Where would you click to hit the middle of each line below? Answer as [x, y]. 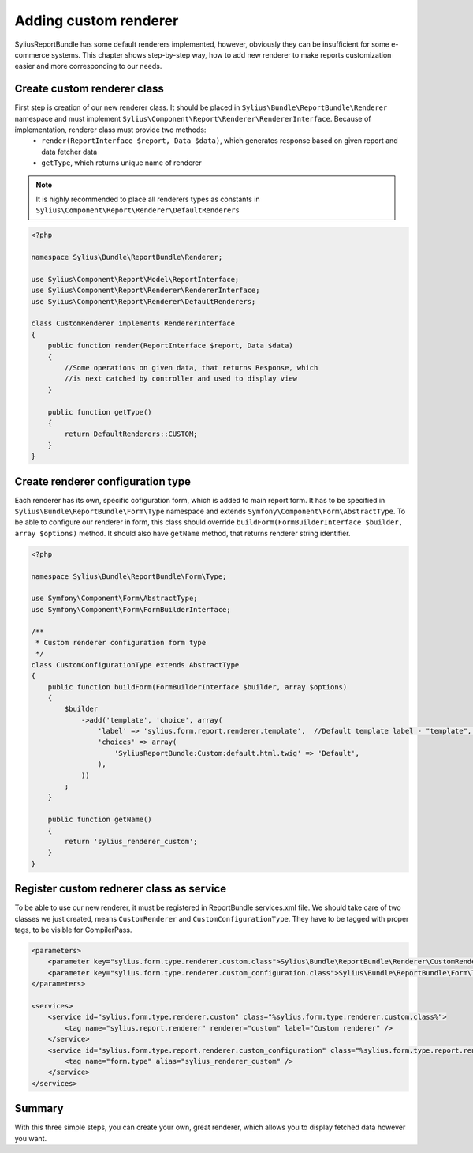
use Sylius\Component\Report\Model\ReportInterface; [135, 279]
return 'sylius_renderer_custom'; [131, 841]
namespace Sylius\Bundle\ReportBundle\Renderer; [127, 257]
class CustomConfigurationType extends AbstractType [135, 665]
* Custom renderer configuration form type [121, 642]
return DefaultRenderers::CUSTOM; [131, 434]
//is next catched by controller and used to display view [181, 379]
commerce [32, 54]
